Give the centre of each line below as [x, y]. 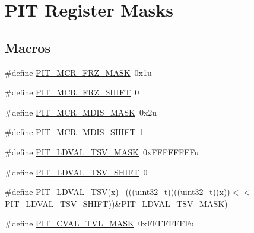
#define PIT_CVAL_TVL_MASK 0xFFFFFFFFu [100, 223]
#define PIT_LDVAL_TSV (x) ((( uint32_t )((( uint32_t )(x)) [118, 192]
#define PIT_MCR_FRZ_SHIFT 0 [72, 92]
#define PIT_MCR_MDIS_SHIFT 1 [74, 132]
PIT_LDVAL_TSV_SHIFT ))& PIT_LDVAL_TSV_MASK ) [116, 203]
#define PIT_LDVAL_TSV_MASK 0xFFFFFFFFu [102, 151]
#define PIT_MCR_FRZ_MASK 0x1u [78, 72]
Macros [28, 47]
